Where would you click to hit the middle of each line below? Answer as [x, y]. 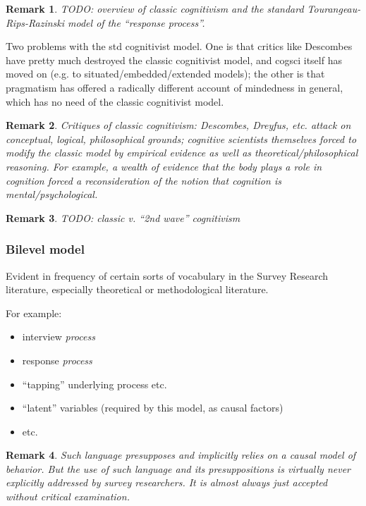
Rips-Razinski [35, 22]
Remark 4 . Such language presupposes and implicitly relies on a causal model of [181, 455]
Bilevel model [45, 249]
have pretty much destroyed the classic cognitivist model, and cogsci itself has [174, 60]
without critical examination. [68, 496]
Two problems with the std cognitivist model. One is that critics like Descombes [179, 46]
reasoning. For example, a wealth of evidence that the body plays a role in [164, 166]
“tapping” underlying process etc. [94, 384]
